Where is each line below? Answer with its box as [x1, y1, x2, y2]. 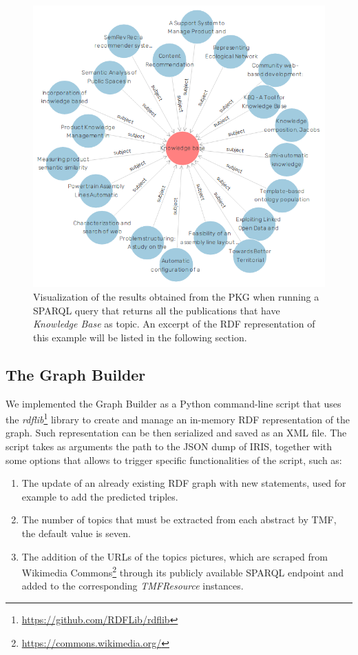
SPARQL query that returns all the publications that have [33, 303, 280, 317]
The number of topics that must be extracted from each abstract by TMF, [21, 512, 337, 527]
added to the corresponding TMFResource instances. [21, 578, 244, 593]
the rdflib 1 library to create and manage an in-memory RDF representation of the [6, 410, 350, 426]
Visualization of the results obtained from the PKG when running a [33, 289, 319, 303]
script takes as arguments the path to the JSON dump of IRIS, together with [6, 439, 333, 453]
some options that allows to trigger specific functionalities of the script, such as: [6, 452, 342, 467]
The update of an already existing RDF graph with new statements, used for [21, 476, 346, 490]
